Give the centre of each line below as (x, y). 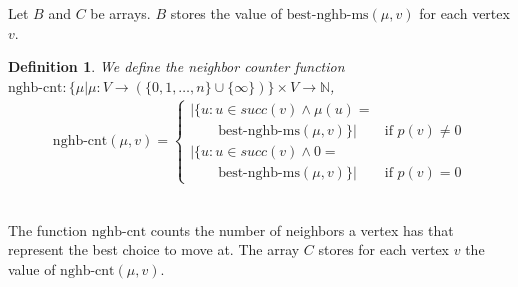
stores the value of (226, 13)
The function (47, 229)
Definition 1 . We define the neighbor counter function (176, 66)
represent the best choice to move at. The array (154, 249)
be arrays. (120, 13)
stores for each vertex (384, 249)
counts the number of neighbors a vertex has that (302, 229)
